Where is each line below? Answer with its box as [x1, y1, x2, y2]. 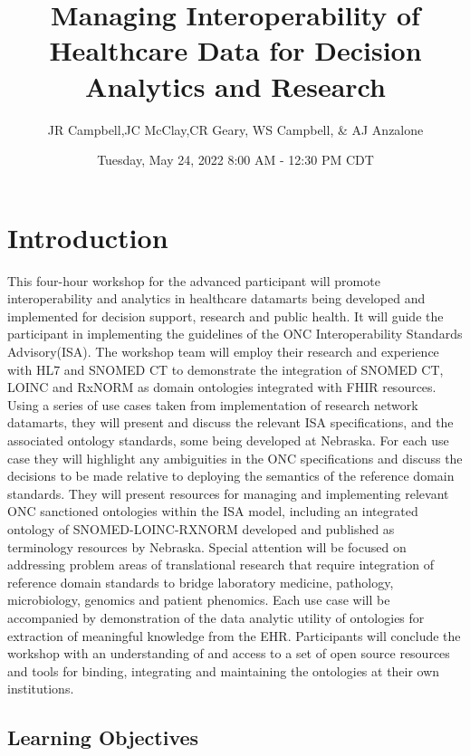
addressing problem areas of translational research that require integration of [7, 555, 434, 574]
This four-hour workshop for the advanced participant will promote [7, 271, 380, 290]
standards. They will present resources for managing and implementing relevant [7, 483, 449, 502]
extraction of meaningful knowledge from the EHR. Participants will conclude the [7, 626, 461, 645]
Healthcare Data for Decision [49, 32, 422, 69]
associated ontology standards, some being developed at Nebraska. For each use [7, 430, 449, 449]
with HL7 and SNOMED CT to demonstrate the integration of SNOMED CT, [7, 359, 444, 378]
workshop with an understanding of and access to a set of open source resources [7, 644, 450, 663]
